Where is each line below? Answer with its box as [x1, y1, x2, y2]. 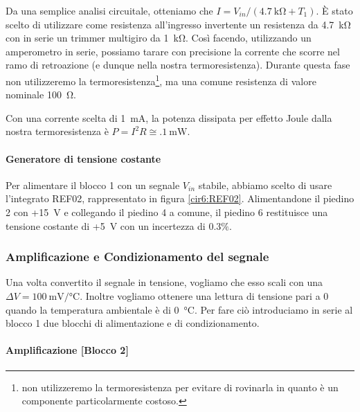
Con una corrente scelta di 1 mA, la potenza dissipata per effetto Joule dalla [6, 110, 332, 125]
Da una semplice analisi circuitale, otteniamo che [6, 3, 213, 17]
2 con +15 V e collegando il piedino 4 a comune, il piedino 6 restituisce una [6, 204, 328, 219]
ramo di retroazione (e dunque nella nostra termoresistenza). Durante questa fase [6, 57, 350, 72]
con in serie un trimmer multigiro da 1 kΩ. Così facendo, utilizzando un [6, 30, 312, 45]
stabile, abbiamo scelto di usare [198, 177, 332, 192]
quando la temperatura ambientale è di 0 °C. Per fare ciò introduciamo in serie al [6, 302, 353, 316]
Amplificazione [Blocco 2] [6, 343, 129, 357]
